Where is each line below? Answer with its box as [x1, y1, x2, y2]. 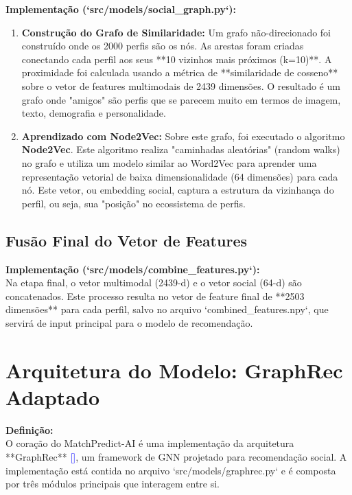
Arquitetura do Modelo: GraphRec [5, 356, 343, 384]
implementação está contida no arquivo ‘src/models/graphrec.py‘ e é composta [5, 463, 336, 477]
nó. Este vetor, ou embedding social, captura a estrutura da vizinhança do [21, 183, 334, 197]
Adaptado [5, 382, 100, 411]
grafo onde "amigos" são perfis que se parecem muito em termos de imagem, [21, 92, 341, 106]
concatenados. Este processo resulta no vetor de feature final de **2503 [5, 288, 305, 303]
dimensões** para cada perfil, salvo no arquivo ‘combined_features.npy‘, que [5, 302, 329, 316]
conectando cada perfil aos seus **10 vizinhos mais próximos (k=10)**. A [21, 51, 332, 66]
